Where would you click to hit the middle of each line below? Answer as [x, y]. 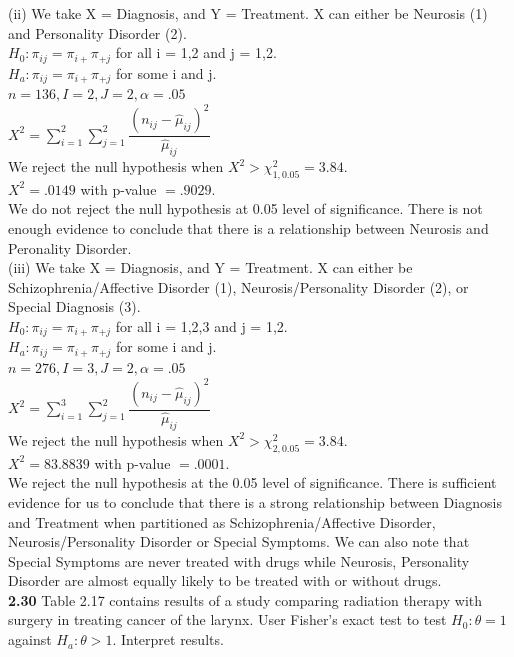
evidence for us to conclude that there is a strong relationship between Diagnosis [255, 501]
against [30, 639]
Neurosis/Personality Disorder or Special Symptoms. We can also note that [239, 541]
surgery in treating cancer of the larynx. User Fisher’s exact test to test [227, 619]
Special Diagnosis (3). [74, 306]
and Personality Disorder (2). [97, 32]
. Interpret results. [168, 639]
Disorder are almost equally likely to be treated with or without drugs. [225, 580]
